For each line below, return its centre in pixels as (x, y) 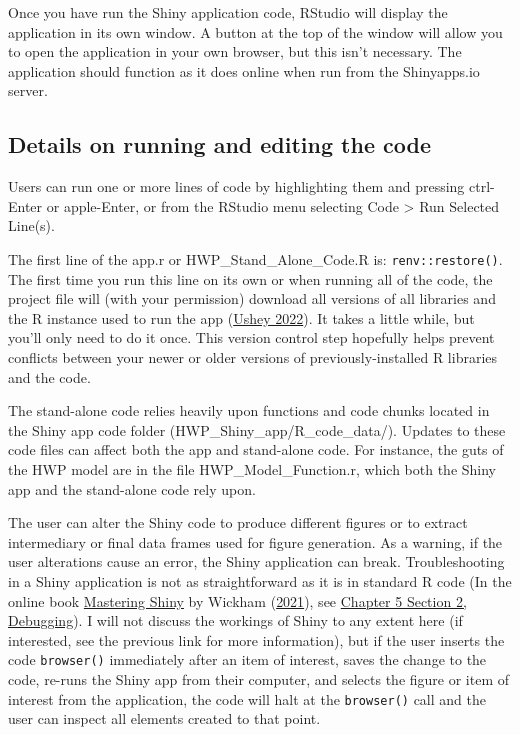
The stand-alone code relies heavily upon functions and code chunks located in (249, 410)
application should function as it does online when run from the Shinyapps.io (244, 70)
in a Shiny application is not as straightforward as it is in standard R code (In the (260, 580)
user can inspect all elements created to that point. (164, 718)
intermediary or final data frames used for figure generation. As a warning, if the (255, 541)
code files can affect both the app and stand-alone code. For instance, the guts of (256, 449)
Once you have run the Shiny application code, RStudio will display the (228, 12)
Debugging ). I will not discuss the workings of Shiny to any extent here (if (235, 620)
